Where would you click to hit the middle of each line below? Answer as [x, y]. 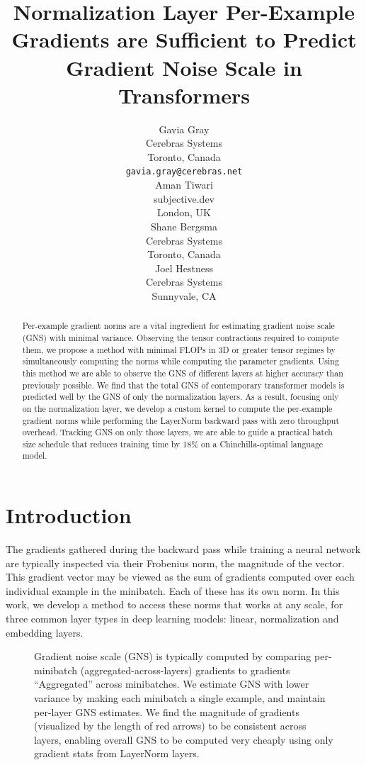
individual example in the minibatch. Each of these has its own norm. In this [173, 590]
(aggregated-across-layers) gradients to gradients [185, 670]
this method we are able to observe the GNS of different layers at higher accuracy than [183, 373]
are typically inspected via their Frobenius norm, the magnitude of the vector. [175, 563]
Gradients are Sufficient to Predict [184, 39]
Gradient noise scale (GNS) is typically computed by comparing [173, 656]
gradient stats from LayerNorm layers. [117, 753]
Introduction [69, 515]
